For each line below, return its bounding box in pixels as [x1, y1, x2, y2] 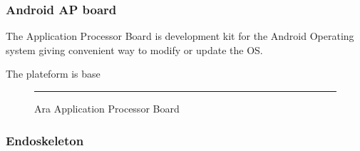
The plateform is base [6, 66, 101, 81]
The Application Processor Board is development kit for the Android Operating [6, 28, 354, 43]
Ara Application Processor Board [34, 101, 180, 115]
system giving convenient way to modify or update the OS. [6, 42, 263, 57]
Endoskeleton [6, 131, 84, 149]
